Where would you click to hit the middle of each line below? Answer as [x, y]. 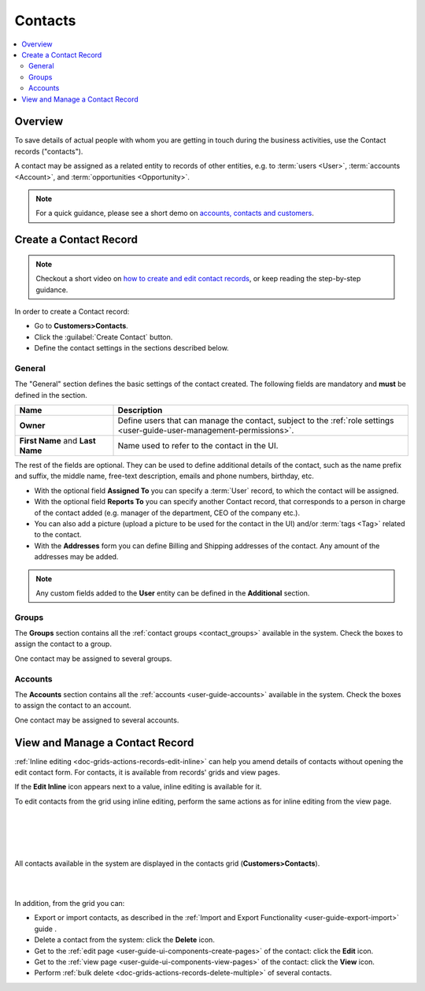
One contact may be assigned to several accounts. [97, 720]
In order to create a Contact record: [72, 311]
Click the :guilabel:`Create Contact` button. [103, 337]
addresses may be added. [76, 557]
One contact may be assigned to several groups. [93, 659]
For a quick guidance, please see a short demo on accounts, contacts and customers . [175, 213]
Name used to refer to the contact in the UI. [198, 446]
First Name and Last [57, 441]
